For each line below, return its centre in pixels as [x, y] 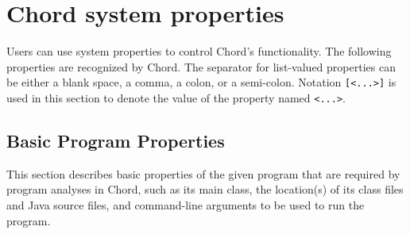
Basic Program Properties [116, 141]
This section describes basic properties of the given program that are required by [203, 173]
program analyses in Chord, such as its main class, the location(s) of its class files [205, 189]
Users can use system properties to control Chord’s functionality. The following [199, 51]
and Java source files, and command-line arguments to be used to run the [186, 205]
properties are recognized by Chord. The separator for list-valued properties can [201, 66]
